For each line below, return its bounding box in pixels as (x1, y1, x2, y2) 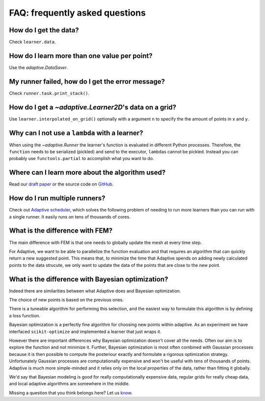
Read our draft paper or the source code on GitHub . (9, 181, 114, 187)
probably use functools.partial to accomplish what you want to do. (9, 156, 154, 162)
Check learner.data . (9, 39, 56, 45)
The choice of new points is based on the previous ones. (9, 297, 124, 303)
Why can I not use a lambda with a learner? (9, 129, 143, 137)
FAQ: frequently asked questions (9, 7, 146, 18)
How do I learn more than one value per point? (9, 51, 153, 60)
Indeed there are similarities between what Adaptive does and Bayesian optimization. (9, 288, 181, 294)
